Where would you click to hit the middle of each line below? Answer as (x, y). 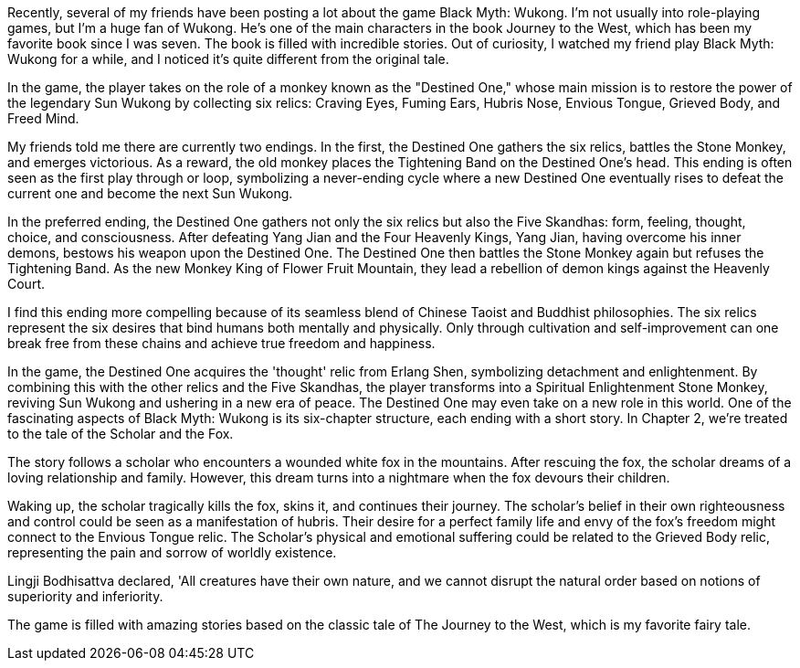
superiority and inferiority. (85, 596)
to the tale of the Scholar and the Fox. (121, 434)
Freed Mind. (43, 118)
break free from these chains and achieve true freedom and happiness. (221, 343)
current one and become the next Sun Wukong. (150, 193)
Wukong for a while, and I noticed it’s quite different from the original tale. (228, 59)
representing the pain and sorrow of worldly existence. (172, 552)
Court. (26, 284)
